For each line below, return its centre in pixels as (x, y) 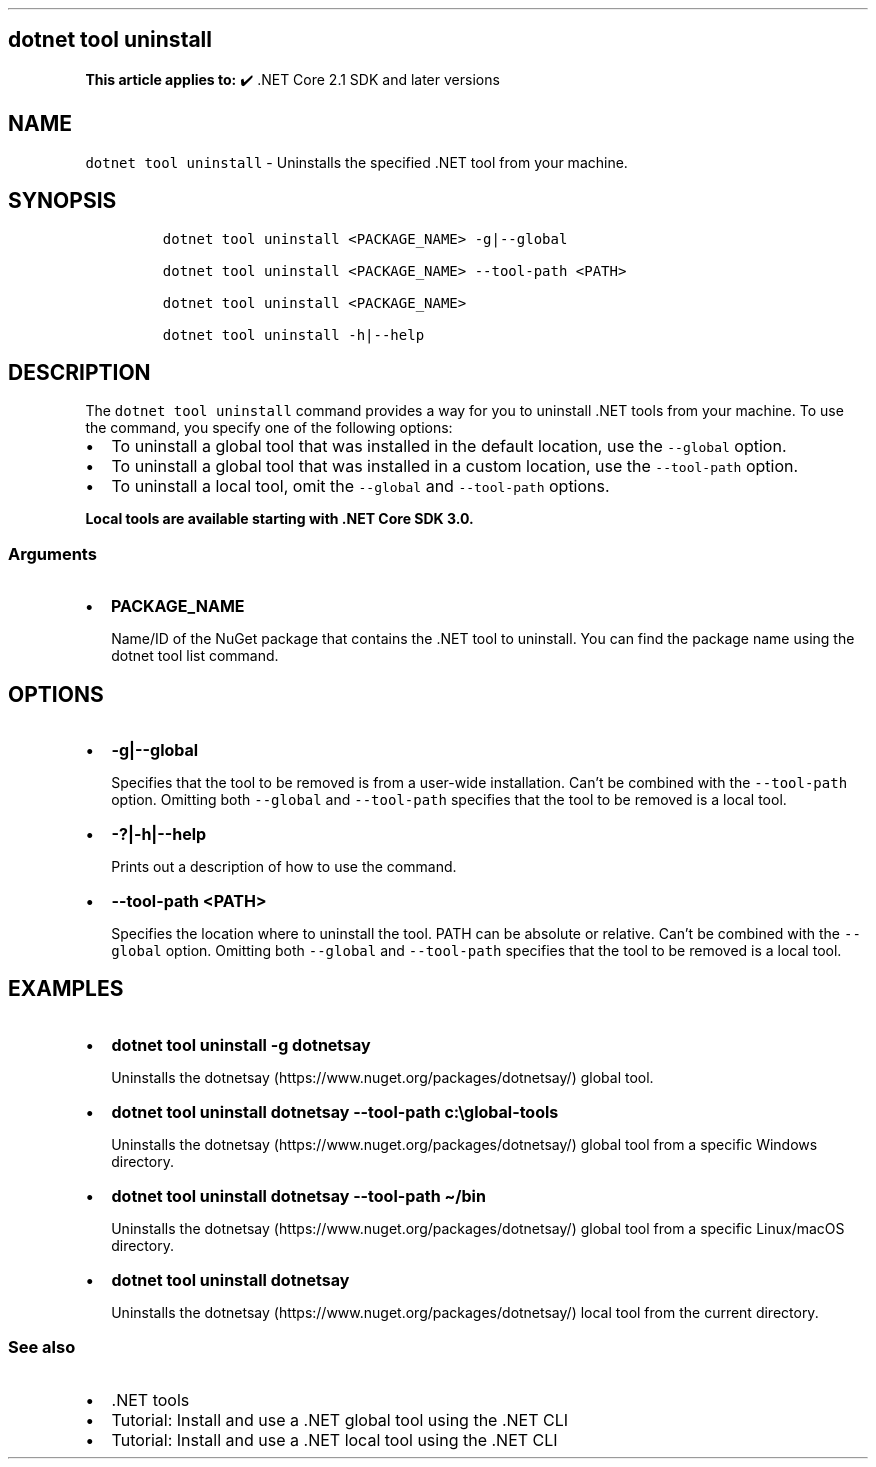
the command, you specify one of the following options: (269, 428)
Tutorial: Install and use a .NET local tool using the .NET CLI (334, 1439)
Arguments (52, 553)
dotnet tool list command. (195, 656)
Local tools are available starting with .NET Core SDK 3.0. (279, 519)
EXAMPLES (66, 989)
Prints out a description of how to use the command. (284, 866)
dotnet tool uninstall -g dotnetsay (241, 1044)
